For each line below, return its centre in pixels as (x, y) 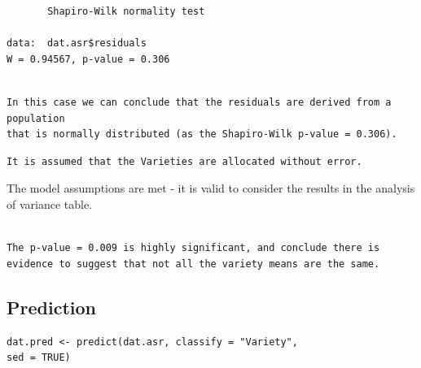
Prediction (51, 307)
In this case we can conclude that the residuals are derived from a (199, 102)
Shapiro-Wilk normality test (126, 11)
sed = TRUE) (39, 358)
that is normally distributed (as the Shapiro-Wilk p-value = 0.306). (202, 134)
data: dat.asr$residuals (77, 43)
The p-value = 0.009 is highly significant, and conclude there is (193, 248)
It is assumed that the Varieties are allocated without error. (184, 161)
